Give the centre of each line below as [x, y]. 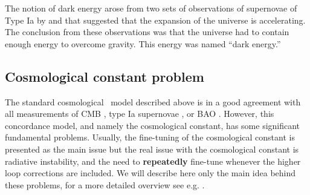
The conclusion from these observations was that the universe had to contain [147, 32]
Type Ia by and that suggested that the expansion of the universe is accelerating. [155, 20]
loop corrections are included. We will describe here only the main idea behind [150, 173]
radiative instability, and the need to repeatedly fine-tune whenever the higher [153, 161]
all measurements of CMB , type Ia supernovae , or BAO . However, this [140, 114]
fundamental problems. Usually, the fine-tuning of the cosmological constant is [150, 137]
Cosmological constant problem [105, 76]
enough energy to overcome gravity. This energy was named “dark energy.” [143, 43]
